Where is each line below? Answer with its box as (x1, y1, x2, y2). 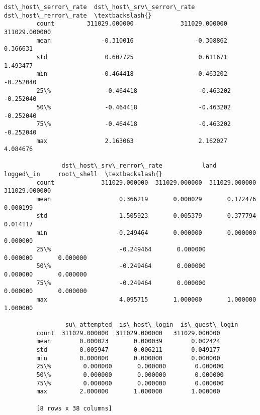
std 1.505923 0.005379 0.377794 (36, 212, 256, 220)
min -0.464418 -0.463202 (36, 70, 227, 78)
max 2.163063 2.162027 (36, 137, 227, 145)
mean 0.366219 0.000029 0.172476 (36, 196, 256, 203)
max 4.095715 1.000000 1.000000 (36, 296, 256, 303)
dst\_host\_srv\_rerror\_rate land (61, 162, 217, 170)
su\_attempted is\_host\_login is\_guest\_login (65, 321, 238, 328)
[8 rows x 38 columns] (36, 404, 112, 412)
